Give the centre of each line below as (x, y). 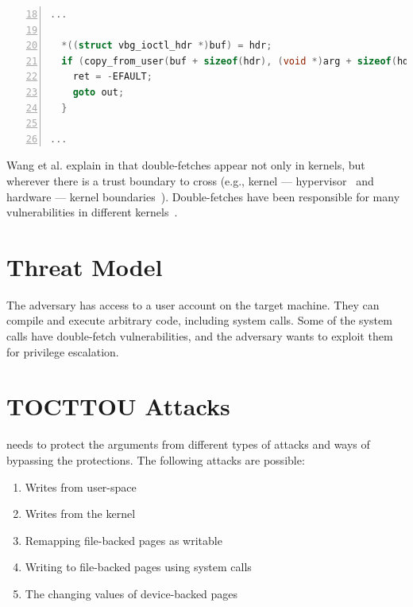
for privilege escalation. (63, 351)
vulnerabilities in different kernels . (92, 212)
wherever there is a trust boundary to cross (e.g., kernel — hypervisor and (190, 180)
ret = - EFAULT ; (112, 77)
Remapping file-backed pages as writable (124, 540)
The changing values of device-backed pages (131, 593)
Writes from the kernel (80, 514)
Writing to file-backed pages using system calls (138, 567)
